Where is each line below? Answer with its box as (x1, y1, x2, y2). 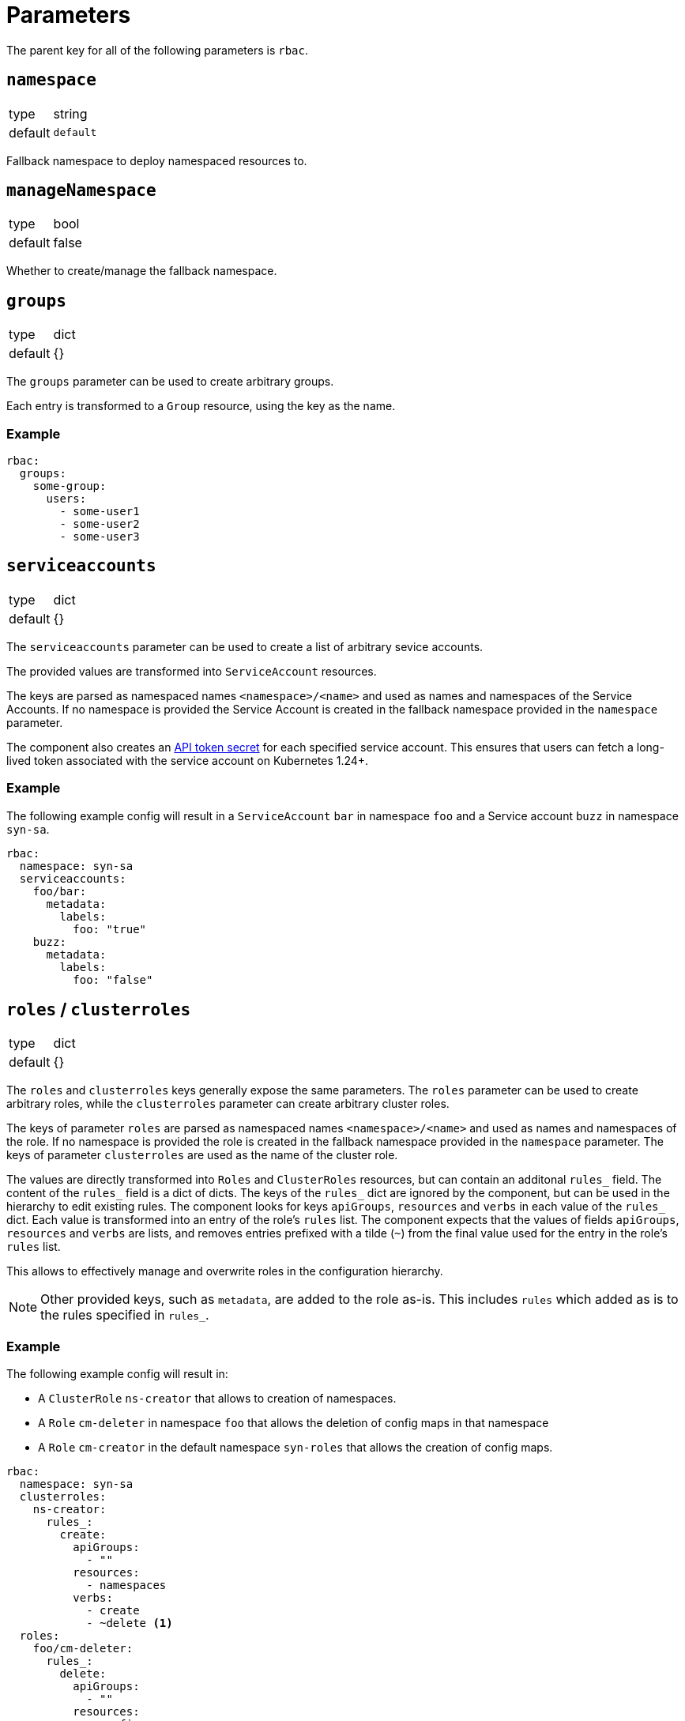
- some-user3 (59, 530, 140, 544)
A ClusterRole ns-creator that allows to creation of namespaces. (38, 1391, 397, 1406)
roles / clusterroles (6, 1000, 191, 1020)
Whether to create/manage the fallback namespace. (6, 264, 277, 278)
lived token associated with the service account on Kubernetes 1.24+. (6, 753, 369, 767)
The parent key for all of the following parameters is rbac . (6, 43, 309, 57)
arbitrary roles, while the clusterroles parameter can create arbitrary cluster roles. (6, 1097, 450, 1111)
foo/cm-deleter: (32, 1642, 134, 1655)
